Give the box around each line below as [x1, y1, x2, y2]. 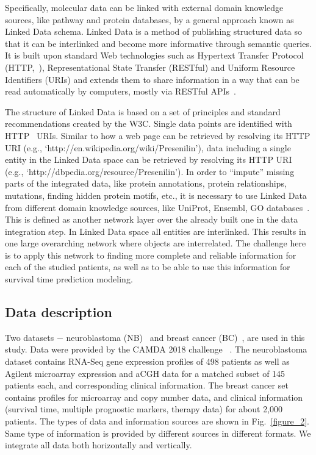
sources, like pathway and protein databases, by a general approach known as [5, 13, 294, 26]
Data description [5, 303, 112, 321]
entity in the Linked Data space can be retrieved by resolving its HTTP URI [5, 153, 292, 166]
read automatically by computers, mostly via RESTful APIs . [5, 85, 236, 98]
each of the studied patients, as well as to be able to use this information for [5, 260, 290, 273]
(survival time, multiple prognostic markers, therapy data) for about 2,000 [5, 403, 283, 415]
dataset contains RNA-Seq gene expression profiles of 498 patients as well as [5, 355, 290, 368]
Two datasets [5, 331, 54, 343]
